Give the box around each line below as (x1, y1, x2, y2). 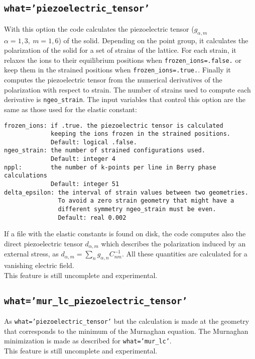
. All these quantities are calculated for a (121, 248, 247, 259)
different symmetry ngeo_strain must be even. (58, 206, 216, 213)
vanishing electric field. (4, 260, 74, 271)
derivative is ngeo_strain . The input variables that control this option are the (4, 94, 245, 105)
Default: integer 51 (51, 181, 119, 188)
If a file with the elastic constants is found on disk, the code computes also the (4, 228, 246, 239)
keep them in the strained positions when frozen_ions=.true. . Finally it (4, 64, 231, 75)
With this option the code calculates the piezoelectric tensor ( (4, 23, 194, 34)
